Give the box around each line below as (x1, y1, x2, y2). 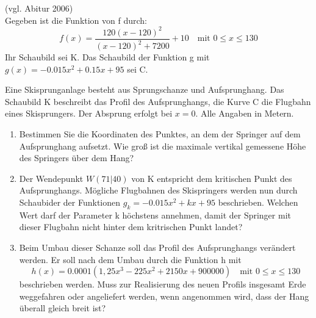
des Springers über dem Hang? (19, 151, 134, 164)
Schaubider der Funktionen (19, 196, 121, 209)
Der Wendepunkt (19, 172, 84, 184)
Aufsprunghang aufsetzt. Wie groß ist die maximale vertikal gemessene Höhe (19, 139, 306, 152)
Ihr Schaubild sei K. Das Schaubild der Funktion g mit (5, 51, 210, 63)
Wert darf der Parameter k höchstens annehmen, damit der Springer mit (19, 208, 291, 221)
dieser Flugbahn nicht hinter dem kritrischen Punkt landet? (19, 220, 243, 233)
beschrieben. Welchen (218, 196, 298, 209)
